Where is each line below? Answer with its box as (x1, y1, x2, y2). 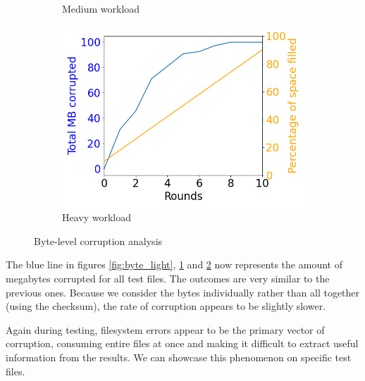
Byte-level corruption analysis (34, 233, 163, 248)
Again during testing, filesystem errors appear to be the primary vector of (6, 322, 325, 337)
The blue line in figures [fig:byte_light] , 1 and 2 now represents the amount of (6, 257, 342, 272)
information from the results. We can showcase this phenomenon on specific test (6, 349, 352, 364)
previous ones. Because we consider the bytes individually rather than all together (6, 285, 360, 299)
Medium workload (62, 1, 140, 15)
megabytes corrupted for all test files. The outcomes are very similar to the (6, 270, 330, 285)
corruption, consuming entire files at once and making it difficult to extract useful (6, 336, 359, 351)
